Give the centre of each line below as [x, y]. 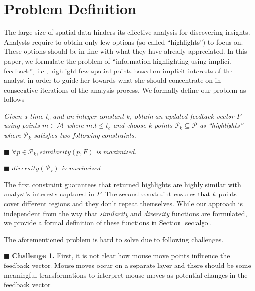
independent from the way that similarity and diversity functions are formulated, [126, 213]
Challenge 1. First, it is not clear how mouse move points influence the [121, 255]
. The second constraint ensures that [155, 194]
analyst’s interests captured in [49, 194]
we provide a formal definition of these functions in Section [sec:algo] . [108, 223]
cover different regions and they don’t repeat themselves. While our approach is [124, 204]
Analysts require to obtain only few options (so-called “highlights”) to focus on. [124, 41]
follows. [15, 99]
